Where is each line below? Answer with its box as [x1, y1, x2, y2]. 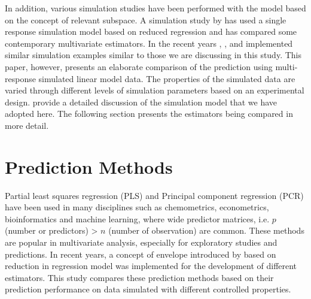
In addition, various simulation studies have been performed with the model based [5, 2, 306, 14]
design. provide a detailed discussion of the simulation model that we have [5, 95, 278, 108]
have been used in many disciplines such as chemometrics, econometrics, [5, 201, 269, 213]
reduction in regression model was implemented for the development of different [5, 259, 297, 272]
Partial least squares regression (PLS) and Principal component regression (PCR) [5, 189, 304, 201]
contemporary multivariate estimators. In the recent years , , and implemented [5, 37, 293, 49]
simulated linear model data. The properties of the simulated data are [38, 72, 295, 84]
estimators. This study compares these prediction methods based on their [5, 271, 274, 283]
